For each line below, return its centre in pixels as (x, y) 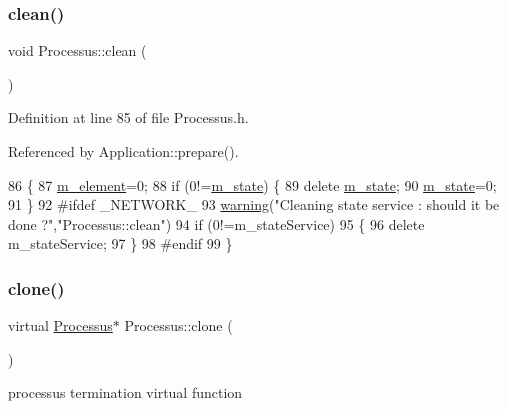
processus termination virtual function (125, 392)
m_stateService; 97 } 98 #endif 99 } (120, 243)
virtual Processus (60, 325)
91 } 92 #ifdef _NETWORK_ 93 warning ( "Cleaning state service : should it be (254, 204)
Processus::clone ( (178, 325)
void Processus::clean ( (77, 50)
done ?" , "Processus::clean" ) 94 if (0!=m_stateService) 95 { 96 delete (216, 223)
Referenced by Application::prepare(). (123, 151)
